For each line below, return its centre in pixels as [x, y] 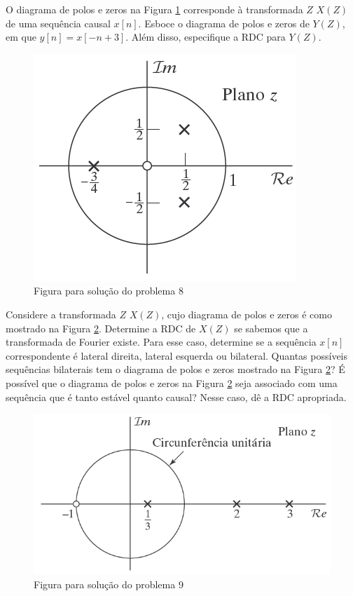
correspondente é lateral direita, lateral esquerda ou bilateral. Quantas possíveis [177, 355]
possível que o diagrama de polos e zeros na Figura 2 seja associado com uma [172, 382]
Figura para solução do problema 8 [109, 291]
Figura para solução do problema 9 [109, 584]
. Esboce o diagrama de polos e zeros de [224, 23]
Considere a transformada [61, 314]
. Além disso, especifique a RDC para [206, 37]
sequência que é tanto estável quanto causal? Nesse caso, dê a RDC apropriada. [176, 397]
